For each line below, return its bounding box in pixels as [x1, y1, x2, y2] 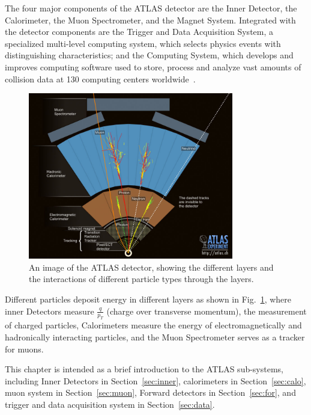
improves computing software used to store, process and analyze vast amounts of [5, 60, 301, 73]
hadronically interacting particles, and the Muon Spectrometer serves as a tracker [5, 331, 305, 343]
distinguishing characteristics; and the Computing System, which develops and [5, 49, 294, 61]
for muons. [5, 342, 44, 355]
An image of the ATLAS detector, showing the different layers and [29, 260, 274, 273]
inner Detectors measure [5, 304, 94, 317]
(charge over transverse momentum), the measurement [106, 304, 307, 317]
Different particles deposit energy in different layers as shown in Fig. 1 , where [5, 293, 291, 306]
